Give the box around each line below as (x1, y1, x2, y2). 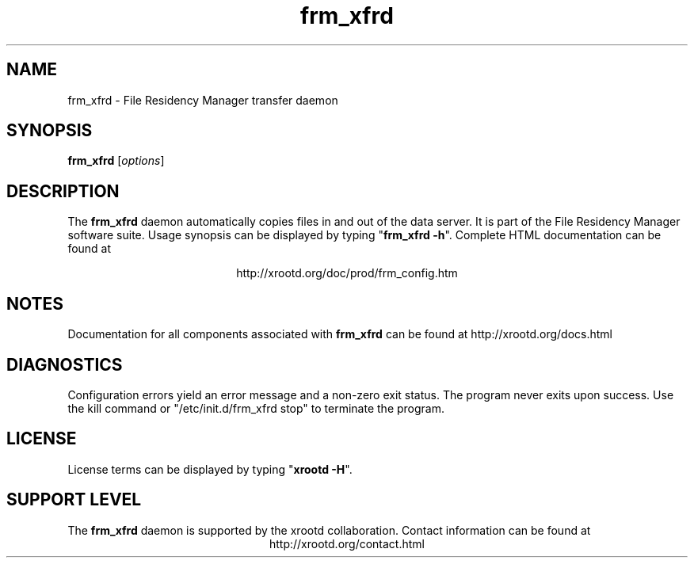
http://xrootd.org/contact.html (269, 536, 425, 551)
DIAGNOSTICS (6, 354, 123, 375)
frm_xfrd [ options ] (67, 154, 165, 168)
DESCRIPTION (6, 181, 120, 201)
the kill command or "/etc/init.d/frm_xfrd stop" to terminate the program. (67, 401, 445, 415)
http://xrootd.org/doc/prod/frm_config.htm (236, 266, 458, 280)
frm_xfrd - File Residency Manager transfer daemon (67, 93, 338, 107)
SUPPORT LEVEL (6, 490, 142, 510)
